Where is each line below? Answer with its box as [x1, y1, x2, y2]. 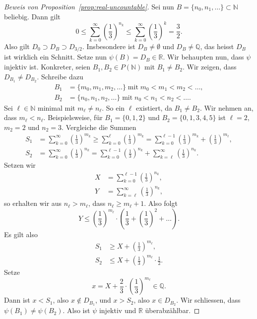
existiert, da [136, 102, 172, 113]
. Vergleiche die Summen [62, 122, 136, 132]
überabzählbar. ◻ [145, 305, 200, 316]
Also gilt [4, 41, 30, 52]
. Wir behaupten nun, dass [163, 52, 244, 62]
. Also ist [63, 305, 90, 316]
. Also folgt [144, 198, 178, 208]
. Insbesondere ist [82, 41, 135, 52]
